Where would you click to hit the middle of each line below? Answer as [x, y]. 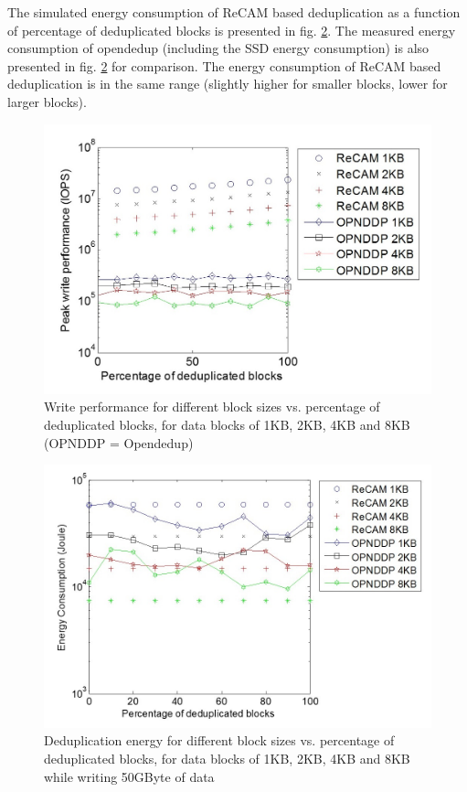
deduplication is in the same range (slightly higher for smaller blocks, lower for [228, 84]
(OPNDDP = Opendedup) [119, 442]
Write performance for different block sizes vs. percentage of [212, 407]
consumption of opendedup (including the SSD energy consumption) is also [218, 48]
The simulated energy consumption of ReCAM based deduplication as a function [234, 12]
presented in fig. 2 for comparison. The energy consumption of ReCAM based [224, 65]
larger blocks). [47, 101]
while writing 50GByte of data [129, 776]
